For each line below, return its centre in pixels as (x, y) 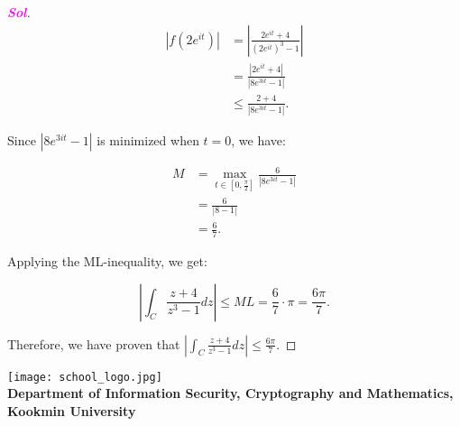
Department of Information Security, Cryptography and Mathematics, (230, 393)
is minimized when (148, 139)
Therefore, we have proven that (94, 343)
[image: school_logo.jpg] (85, 377)
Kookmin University (72, 410)
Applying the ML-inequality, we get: (107, 260)
